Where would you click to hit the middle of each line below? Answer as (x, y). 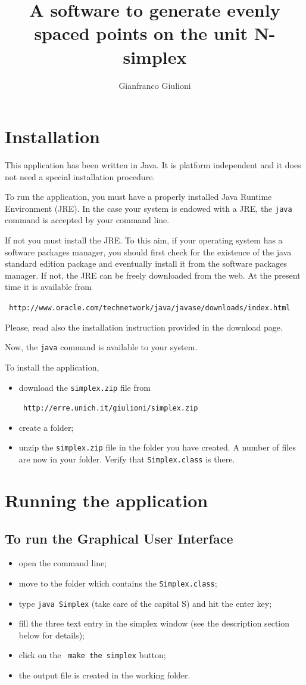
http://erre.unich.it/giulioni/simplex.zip (110, 408)
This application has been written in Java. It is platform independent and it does (153, 165)
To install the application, (52, 367)
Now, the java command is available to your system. (101, 347)
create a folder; (46, 427)
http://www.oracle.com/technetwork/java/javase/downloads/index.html (150, 308)
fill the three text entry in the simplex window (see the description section (154, 623)
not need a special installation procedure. (80, 176)
